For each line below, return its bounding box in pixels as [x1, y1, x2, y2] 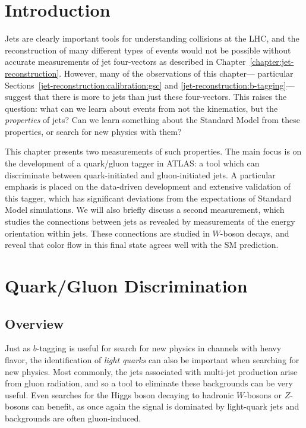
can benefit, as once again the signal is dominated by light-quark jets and [31, 400, 299, 413]
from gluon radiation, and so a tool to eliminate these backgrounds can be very [5, 377, 293, 389]
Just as [5, 342, 31, 354]
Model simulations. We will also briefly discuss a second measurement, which [5, 203, 285, 216]
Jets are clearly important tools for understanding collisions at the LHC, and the [5, 32, 299, 45]
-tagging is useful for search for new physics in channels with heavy [36, 342, 282, 354]
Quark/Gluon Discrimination [5, 273, 248, 297]
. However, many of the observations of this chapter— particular [59, 67, 294, 79]
